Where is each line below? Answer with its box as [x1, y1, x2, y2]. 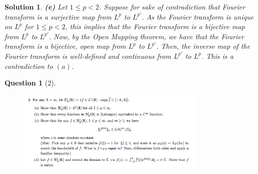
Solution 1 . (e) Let [5, 2, 67, 12]
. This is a [201, 50, 233, 61]
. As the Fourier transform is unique [142, 11, 254, 22]
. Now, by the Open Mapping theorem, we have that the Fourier [49, 31, 244, 41]
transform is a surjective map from [5, 11, 111, 22]
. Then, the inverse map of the [156, 41, 250, 51]
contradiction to [5, 60, 53, 71]
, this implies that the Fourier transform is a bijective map [65, 21, 245, 32]
